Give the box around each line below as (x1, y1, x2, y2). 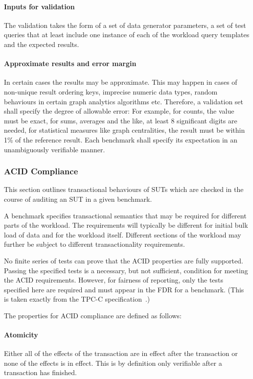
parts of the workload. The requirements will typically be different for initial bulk (4, 220, 248, 230)
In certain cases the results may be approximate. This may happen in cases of (4, 77, 237, 87)
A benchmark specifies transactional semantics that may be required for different (4, 210, 247, 220)
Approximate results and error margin (4, 58, 137, 69)
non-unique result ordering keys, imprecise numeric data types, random (4, 86, 218, 96)
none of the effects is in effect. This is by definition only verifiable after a (4, 357, 222, 368)
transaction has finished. (4, 367, 77, 378)
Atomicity (4, 330, 38, 340)
